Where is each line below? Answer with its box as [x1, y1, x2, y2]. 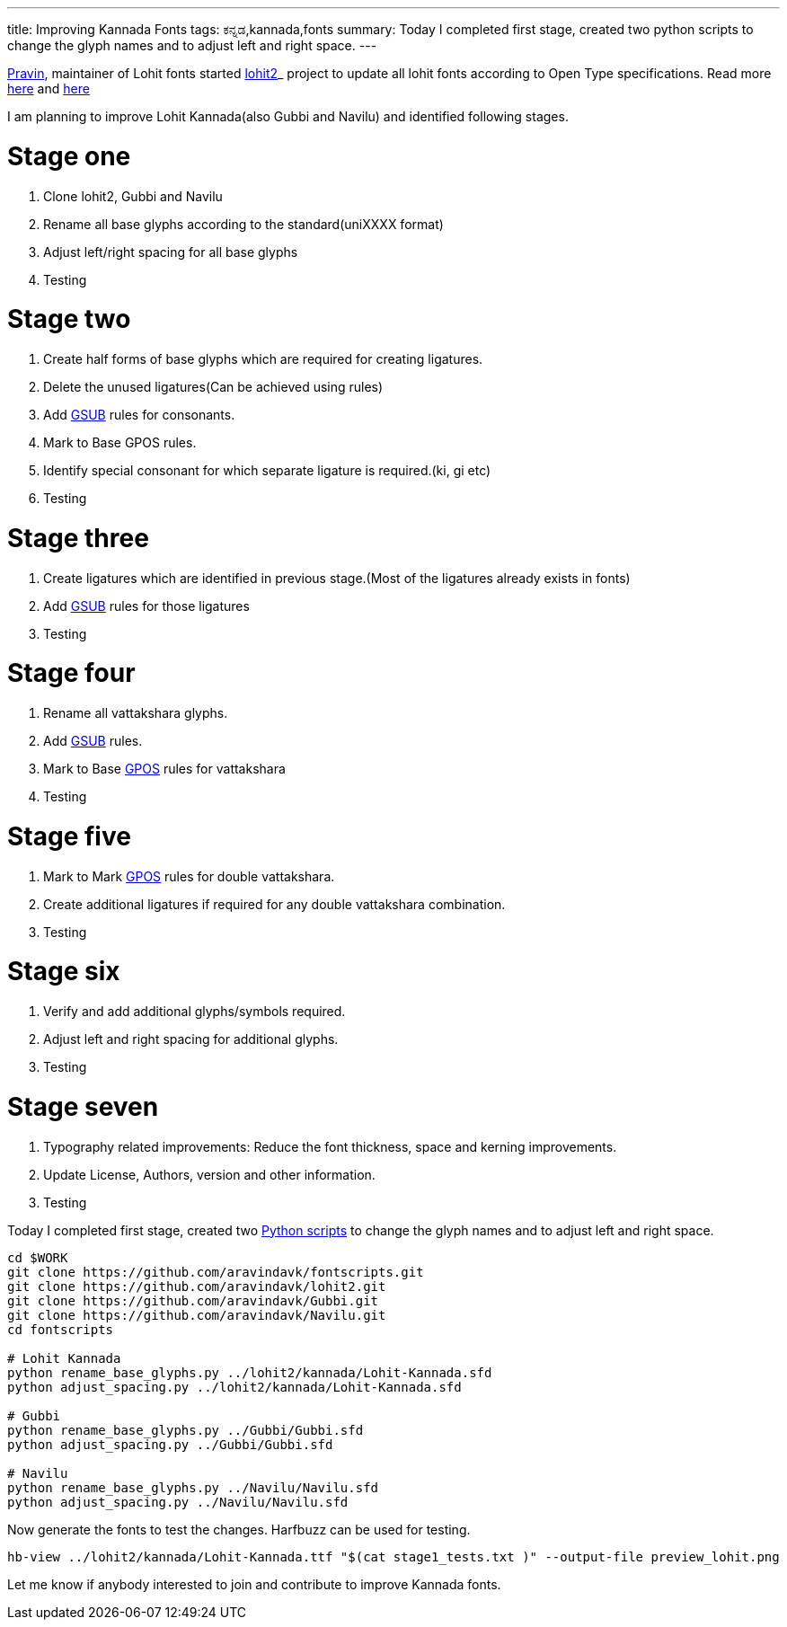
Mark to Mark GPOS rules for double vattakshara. [43, 868, 335, 884]
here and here [7, 81, 90, 96]
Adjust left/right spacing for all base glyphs [43, 243, 298, 260]
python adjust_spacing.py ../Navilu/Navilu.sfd [7, 1494, 349, 1509]
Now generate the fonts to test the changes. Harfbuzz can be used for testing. [7, 1521, 471, 1537]
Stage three [7, 522, 149, 553]
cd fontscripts [7, 1322, 114, 1337]
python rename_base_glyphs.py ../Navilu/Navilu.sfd [7, 1480, 379, 1495]
